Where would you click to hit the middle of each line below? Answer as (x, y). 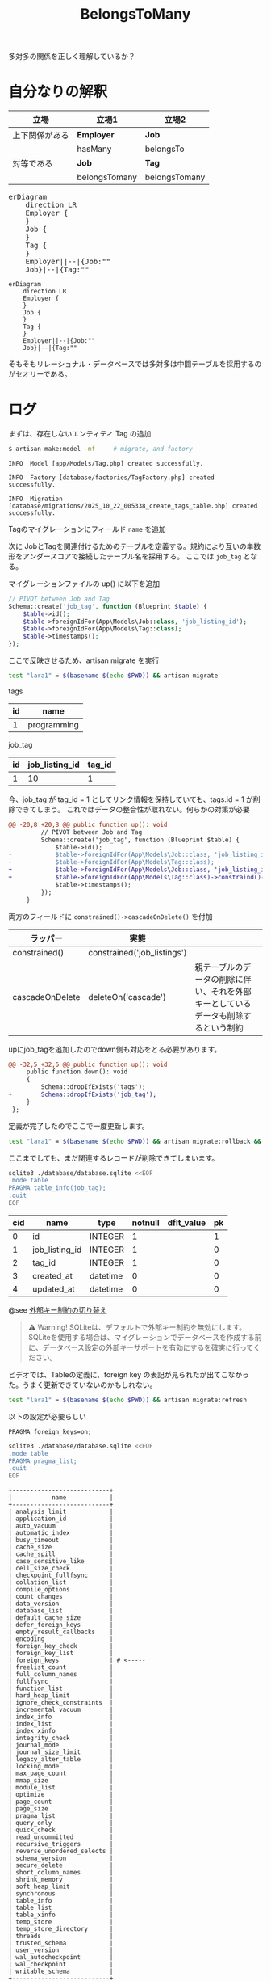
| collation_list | (61, 1583)
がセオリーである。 (40, 374)
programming (53, 724)
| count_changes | (61, 1597)
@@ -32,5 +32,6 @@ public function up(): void (88, 1064)
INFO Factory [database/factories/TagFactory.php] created (112, 478)
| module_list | (61, 1788)
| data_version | (61, 1604)
